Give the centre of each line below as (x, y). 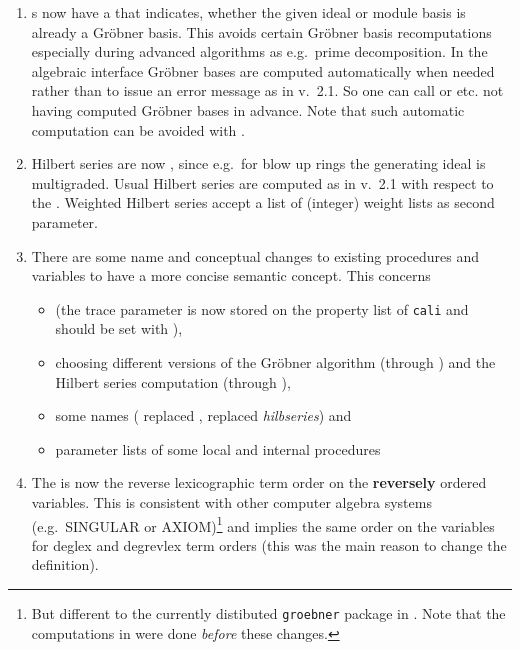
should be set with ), (119, 328)
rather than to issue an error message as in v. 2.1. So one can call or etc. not (267, 90)
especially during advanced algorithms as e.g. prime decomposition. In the (259, 51)
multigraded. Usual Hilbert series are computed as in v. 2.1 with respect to (262, 182)
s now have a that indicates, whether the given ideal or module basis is (248, 12)
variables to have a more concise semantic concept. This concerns (231, 275)
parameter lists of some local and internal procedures (218, 448)
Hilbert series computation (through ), (173, 381)
